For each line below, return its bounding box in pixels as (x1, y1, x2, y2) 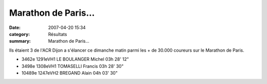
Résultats (48, 31, 67, 37)
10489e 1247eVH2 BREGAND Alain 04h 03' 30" (21, 70, 118, 76)
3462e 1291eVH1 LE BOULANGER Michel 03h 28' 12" (21, 56, 129, 62)
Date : (9, 25, 21, 30)
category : (9, 31, 30, 37)
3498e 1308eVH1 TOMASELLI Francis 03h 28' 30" (21, 63, 124, 69)
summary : (9, 38, 31, 44)
